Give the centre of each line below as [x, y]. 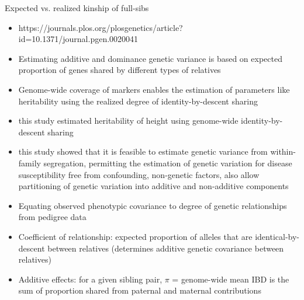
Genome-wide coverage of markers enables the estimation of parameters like [154, 89]
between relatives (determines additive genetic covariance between [166, 248]
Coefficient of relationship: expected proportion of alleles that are [135, 236]
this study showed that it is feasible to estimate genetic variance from [143, 151]
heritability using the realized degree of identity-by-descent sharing [138, 101]
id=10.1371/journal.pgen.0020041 [78, 39]
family [30, 163]
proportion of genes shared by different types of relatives [120, 70]
